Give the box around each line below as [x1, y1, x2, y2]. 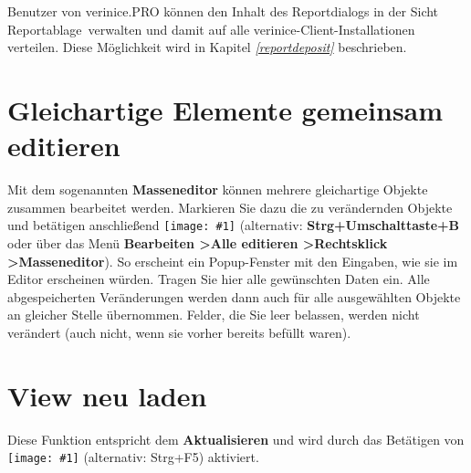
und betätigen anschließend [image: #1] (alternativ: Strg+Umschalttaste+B [7, 215, 459, 235]
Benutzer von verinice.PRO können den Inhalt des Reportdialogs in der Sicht [7, 2, 439, 20]
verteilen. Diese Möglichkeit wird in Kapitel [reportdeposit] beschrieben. [7, 37, 407, 57]
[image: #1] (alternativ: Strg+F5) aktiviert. [7, 447, 259, 467]
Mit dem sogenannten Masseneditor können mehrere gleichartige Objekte [7, 180, 428, 199]
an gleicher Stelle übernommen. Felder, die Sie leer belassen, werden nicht [7, 305, 420, 324]
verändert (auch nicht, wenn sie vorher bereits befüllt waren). [7, 322, 351, 342]
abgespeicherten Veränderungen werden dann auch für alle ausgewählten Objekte [7, 287, 461, 306]
